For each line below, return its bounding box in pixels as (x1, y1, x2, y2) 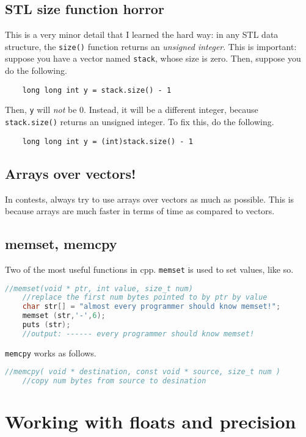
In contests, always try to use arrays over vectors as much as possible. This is (5, 192, 294, 205)
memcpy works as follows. (5, 346, 97, 359)
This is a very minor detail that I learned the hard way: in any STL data (5, 28, 279, 41)
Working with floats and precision (5, 409, 296, 434)
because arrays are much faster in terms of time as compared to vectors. (5, 204, 275, 217)
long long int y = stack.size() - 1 (22, 85, 172, 95)
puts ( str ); (22, 320, 71, 330)
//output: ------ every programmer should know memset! (22, 329, 255, 338)
